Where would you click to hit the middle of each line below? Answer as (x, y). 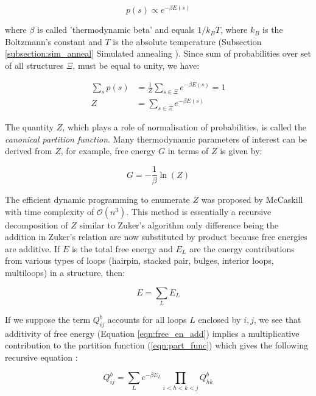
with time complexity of (50, 211)
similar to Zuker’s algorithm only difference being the (179, 225)
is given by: (241, 151)
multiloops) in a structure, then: (65, 273)
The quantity (30, 127)
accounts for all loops (147, 319)
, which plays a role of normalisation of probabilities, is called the (184, 127)
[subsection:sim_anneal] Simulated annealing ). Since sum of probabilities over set (158, 53)
